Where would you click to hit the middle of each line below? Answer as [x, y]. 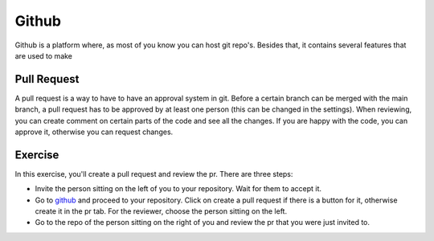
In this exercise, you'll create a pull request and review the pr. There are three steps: [154, 174]
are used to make [43, 55]
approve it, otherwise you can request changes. [94, 132]
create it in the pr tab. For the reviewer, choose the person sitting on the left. [161, 211]
